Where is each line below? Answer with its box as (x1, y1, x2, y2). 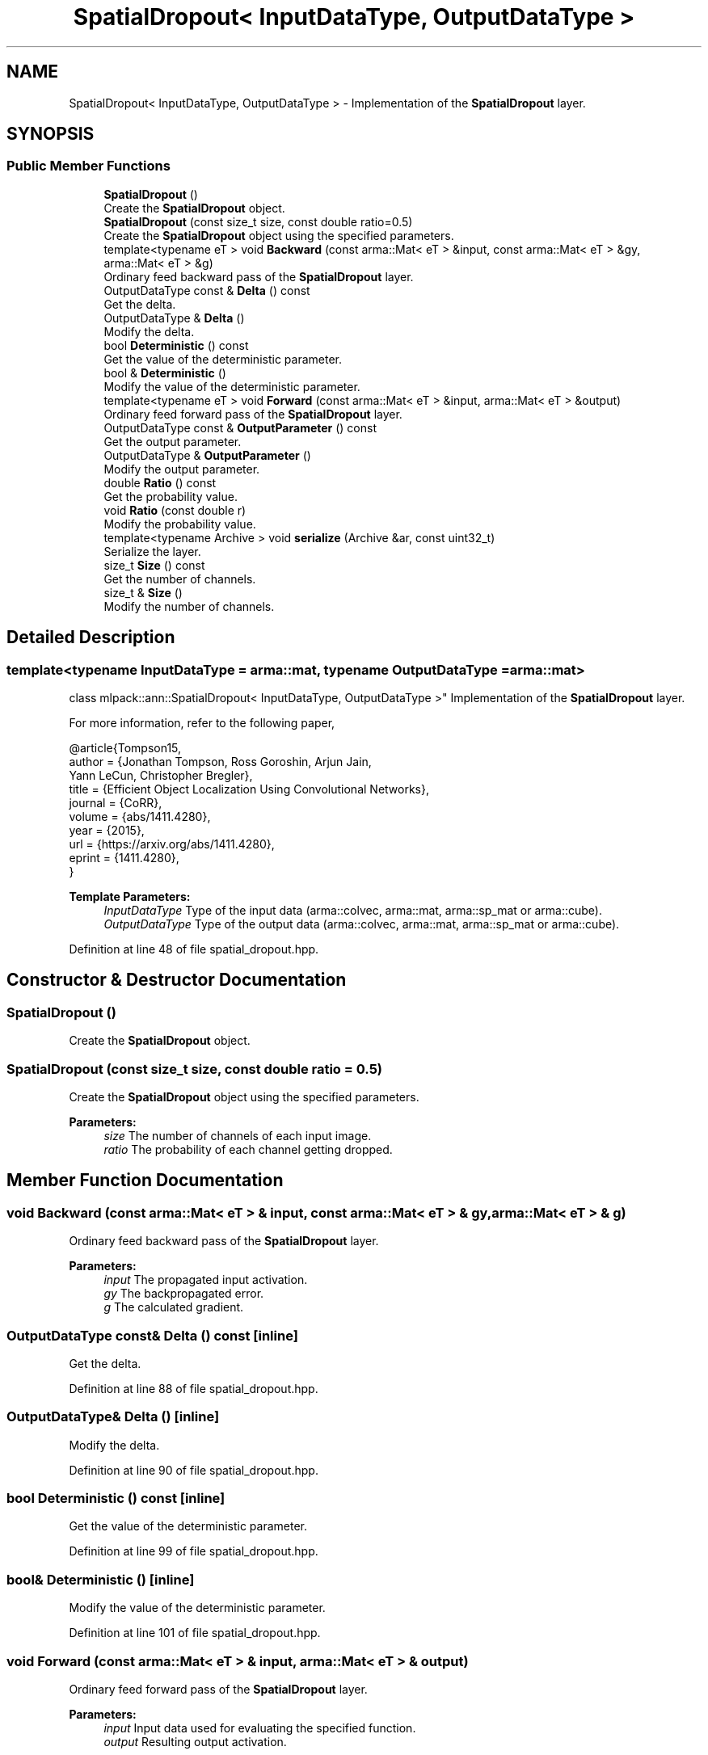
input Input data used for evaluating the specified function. (103, 1720, 416, 1735)
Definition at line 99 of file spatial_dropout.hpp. (69, 1544, 318, 1559)
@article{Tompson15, (69, 741, 182, 755)
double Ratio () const (103, 475, 217, 490)
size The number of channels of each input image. (103, 1129, 372, 1143)
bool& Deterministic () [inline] (6, 1571, 195, 1588)
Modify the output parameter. (103, 461, 260, 476)
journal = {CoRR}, (69, 796, 162, 810)
